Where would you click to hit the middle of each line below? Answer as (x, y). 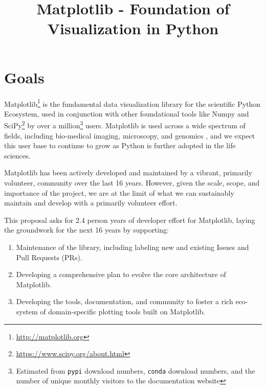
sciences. (17, 155)
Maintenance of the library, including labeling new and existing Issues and (132, 247)
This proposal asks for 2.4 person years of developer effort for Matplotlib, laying (130, 220)
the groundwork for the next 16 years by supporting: (86, 230)
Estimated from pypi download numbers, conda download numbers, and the (136, 370)
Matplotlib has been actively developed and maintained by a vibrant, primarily (128, 173)
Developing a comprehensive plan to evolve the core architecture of (121, 274)
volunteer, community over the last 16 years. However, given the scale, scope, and (132, 182)
